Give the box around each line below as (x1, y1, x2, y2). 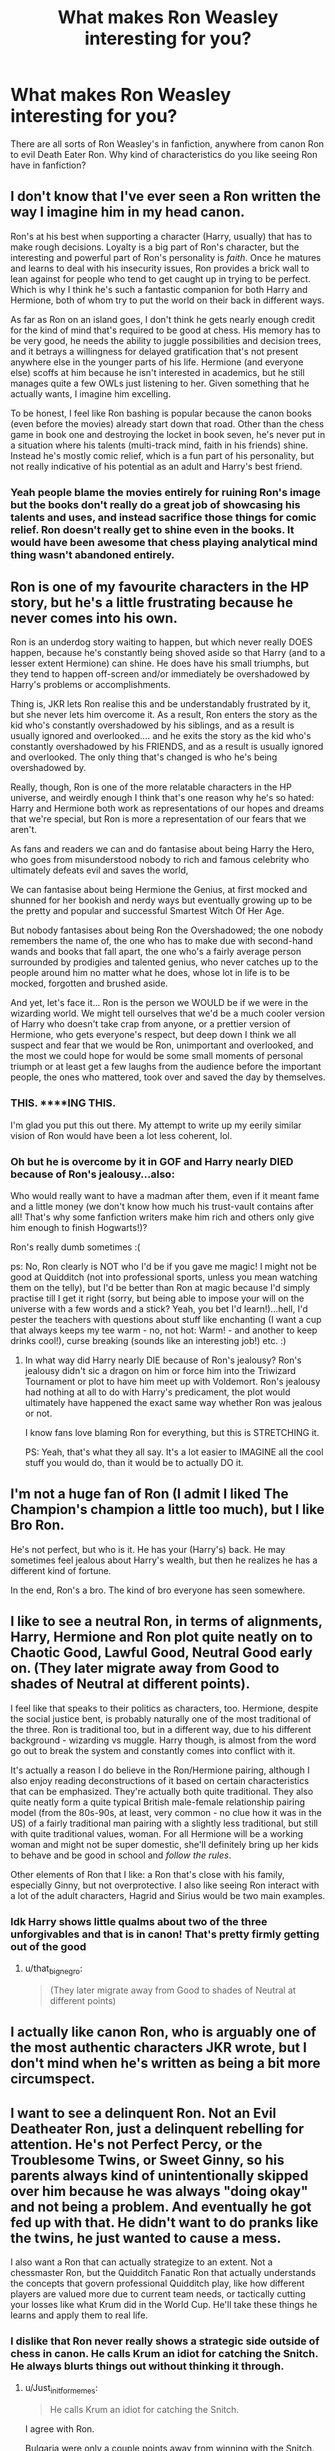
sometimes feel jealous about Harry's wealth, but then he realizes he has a (10, 1554, 318, 1566)
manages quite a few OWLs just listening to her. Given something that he (10, 377, 310, 389)
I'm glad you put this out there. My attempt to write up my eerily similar (10, 1119, 302, 1131)
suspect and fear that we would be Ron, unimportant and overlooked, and (10, 1039, 314, 1051)
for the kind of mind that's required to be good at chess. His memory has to (10, 324, 321, 336)
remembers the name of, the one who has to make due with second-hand (10, 935, 313, 947)
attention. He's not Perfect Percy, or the (10, 2136, 263, 2153)
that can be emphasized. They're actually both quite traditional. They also (10, 1785, 314, 1797)
